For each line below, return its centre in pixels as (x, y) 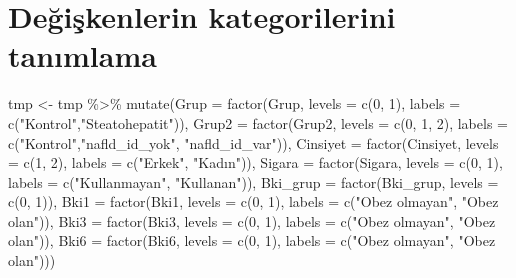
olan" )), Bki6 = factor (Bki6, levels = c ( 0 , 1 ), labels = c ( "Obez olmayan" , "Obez (252, 240)
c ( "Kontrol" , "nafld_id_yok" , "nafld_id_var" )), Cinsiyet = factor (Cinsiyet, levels (253, 142)
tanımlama (82, 55)
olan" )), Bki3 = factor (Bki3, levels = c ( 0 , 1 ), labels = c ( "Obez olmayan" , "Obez (252, 220)
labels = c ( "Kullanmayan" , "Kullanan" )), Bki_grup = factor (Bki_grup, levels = (253, 181)
